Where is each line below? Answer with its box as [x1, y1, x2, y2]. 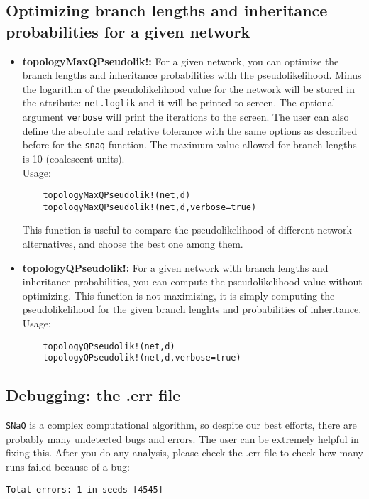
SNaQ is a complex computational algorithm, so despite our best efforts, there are [6, 417, 357, 432]
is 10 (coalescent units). [22, 150, 125, 165]
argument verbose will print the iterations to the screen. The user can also [22, 109, 349, 124]
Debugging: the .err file [6, 384, 181, 406]
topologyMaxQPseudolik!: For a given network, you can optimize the [22, 53, 339, 68]
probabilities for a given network [6, 20, 250, 42]
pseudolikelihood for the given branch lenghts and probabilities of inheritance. [22, 302, 362, 317]
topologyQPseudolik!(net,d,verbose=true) [43, 353, 241, 363]
